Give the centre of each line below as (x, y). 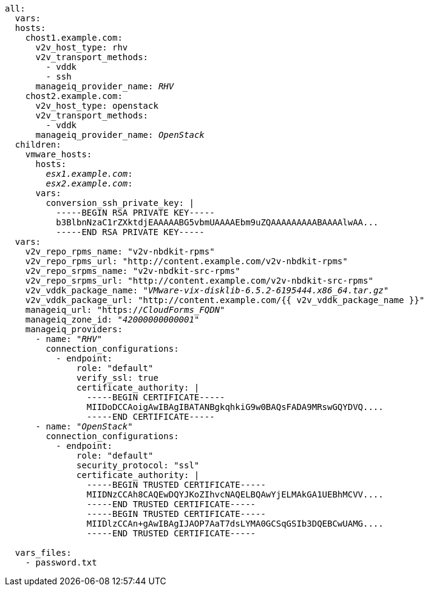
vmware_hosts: (59, 154)
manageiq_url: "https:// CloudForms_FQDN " (125, 310)
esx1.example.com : (89, 174)
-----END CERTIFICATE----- (151, 417)
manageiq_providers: (74, 329)
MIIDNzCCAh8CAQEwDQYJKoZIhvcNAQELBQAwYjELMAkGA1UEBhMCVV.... (235, 494)
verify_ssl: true (117, 378)
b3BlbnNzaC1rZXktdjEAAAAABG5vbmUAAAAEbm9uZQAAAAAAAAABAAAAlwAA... (217, 222)
